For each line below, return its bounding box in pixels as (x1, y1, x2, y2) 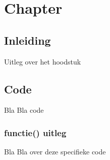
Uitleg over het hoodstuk (4, 56, 81, 67)
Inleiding (4, 32, 51, 48)
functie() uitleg (4, 126, 67, 139)
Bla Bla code (4, 105, 44, 115)
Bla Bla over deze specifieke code (4, 146, 106, 157)
